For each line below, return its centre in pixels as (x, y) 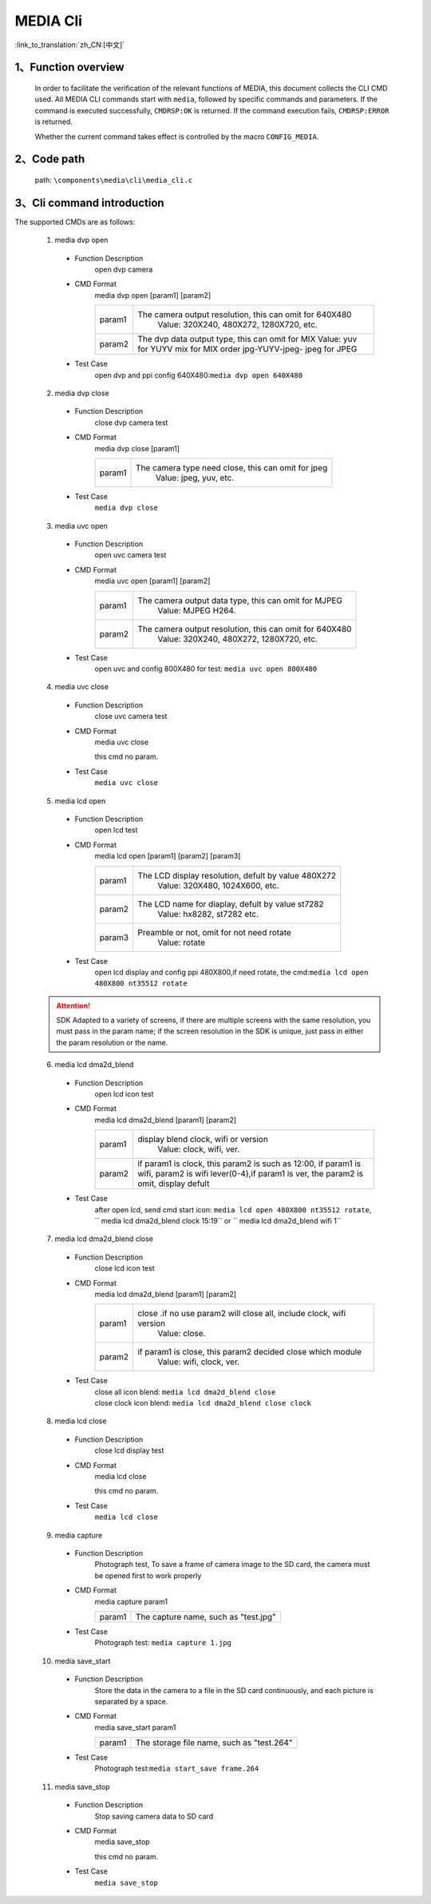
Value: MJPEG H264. (196, 610)
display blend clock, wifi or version (203, 1140)
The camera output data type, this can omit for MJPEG (240, 601)
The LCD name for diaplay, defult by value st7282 (231, 904)
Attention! (73, 1006)
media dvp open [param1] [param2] (153, 295)
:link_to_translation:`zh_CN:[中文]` (70, 45)
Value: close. (181, 1334)
